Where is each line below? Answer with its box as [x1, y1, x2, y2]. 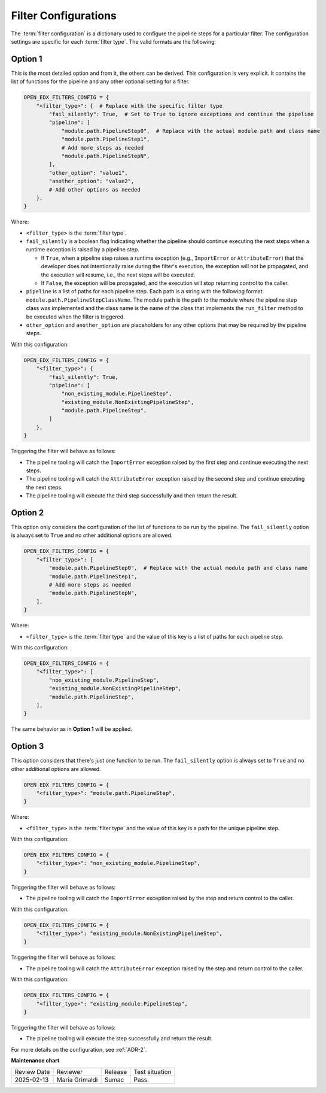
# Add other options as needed [48, 186, 141, 193]
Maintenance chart [11, 1057, 60, 1064]
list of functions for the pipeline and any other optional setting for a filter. [11, 78, 190, 85]
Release [104, 1068, 127, 1076]
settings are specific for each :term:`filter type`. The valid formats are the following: [11, 38, 217, 45]
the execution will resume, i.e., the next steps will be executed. [41, 271, 196, 278]
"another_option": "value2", [48, 178, 135, 185]
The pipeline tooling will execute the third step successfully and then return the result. [26, 492, 238, 499]
